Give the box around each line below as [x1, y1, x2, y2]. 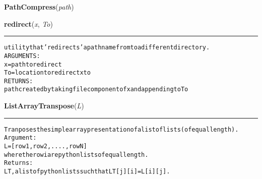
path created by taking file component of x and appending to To [4, 86, 188, 93]
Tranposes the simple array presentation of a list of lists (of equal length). [4, 126, 239, 133]
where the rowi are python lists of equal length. [4, 151, 149, 158]
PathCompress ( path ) [4, 2, 74, 12]
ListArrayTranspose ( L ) [4, 100, 84, 111]
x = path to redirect [4, 61, 62, 68]
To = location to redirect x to [4, 69, 91, 77]
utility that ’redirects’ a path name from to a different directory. [4, 44, 210, 51]
